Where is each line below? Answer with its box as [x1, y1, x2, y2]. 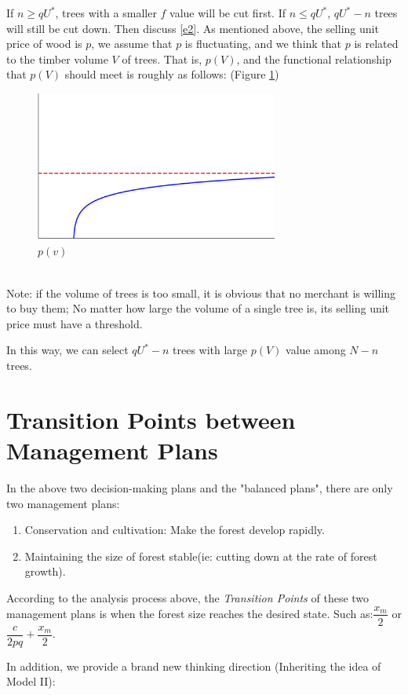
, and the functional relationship [236, 50, 392, 67]
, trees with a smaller [55, 5, 157, 20]
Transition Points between [6, 403, 296, 435]
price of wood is [6, 35, 82, 52]
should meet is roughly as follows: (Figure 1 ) [64, 66, 279, 82]
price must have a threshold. [6, 315, 143, 331]
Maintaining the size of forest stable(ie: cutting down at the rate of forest [24, 547, 377, 564]
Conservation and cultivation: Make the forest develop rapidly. [24, 521, 325, 538]
